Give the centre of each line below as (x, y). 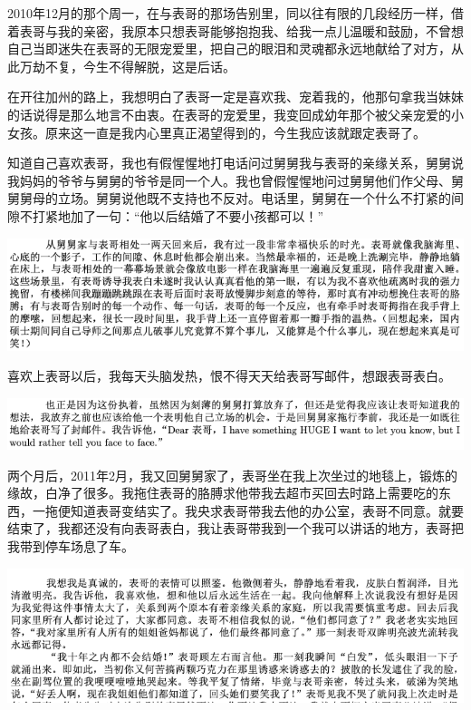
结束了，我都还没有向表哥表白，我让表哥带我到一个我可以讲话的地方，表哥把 (235, 528)
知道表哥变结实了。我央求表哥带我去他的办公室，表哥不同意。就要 (267, 510)
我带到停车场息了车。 (71, 545)
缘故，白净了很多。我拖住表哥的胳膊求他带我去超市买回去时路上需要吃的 (223, 493)
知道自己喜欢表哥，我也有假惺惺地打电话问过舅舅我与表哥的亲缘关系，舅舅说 (235, 163)
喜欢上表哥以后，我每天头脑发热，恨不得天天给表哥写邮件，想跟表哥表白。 (229, 376)
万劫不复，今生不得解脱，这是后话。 (127, 66)
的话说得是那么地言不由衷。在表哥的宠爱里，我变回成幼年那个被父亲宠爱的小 (235, 114)
